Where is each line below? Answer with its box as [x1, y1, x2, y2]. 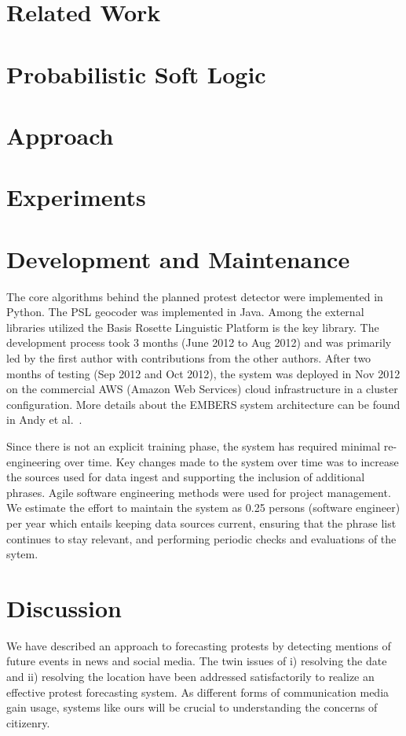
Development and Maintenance [6, 242, 350, 274]
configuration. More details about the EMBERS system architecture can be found [6, 396, 401, 412]
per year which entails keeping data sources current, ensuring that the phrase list [6, 514, 397, 531]
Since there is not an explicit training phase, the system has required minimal [6, 437, 381, 454]
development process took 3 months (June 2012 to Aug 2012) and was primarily [6, 334, 392, 351]
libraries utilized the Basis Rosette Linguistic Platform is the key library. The [6, 318, 379, 335]
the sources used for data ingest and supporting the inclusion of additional [6, 469, 365, 485]
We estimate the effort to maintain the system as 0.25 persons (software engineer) [6, 499, 401, 516]
